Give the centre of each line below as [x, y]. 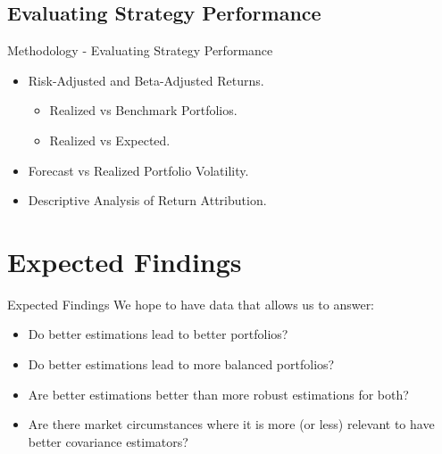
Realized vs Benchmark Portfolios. [143, 110]
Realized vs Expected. [110, 140]
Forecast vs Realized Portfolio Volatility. [138, 170]
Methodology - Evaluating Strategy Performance [140, 50]
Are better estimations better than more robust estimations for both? [218, 394]
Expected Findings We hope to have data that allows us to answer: [191, 304]
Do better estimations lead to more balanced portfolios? [181, 364]
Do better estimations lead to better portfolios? [158, 334]
